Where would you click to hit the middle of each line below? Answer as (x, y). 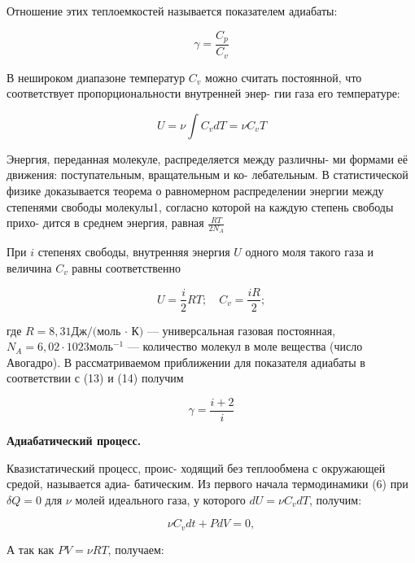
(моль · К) (118, 332)
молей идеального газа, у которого (160, 499)
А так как (31, 549)
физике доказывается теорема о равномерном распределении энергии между (195, 190)
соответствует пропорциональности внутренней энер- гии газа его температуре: (203, 93)
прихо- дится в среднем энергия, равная (105, 223)
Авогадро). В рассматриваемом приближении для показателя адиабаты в (186, 362)
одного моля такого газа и (310, 252)
